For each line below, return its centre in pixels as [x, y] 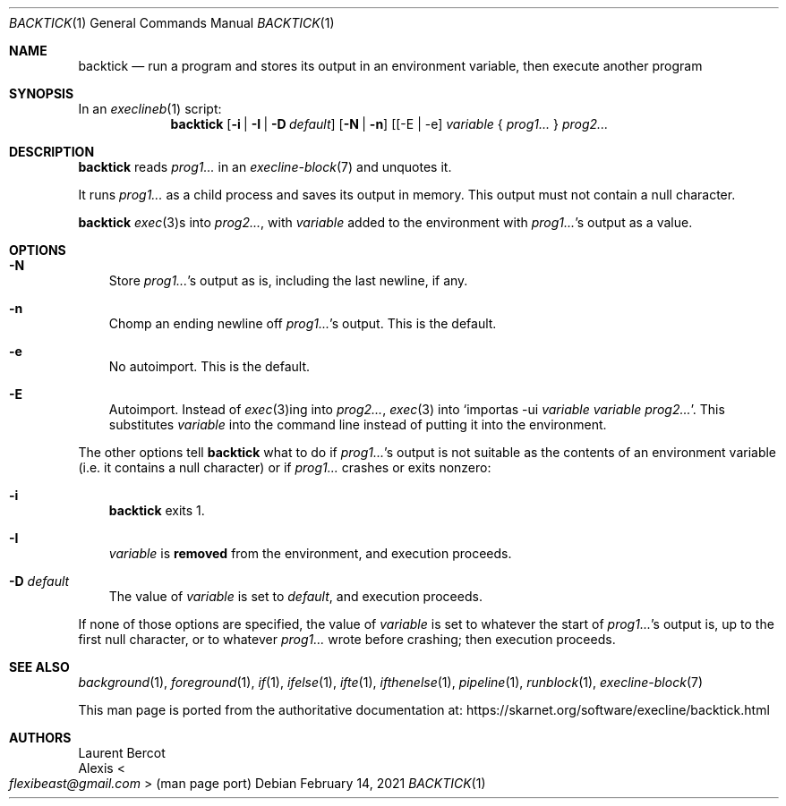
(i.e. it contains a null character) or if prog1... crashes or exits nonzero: [285, 467]
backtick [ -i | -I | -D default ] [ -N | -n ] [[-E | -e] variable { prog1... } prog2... [389, 124]
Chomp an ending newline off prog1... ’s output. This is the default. [303, 323]
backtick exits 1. [157, 510]
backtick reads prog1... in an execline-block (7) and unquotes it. [265, 167]
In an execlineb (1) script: [150, 109]
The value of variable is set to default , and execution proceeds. [295, 596]
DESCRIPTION [52, 152]
